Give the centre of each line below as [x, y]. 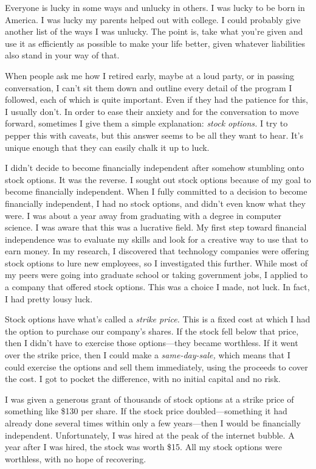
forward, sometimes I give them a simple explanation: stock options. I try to [146, 123]
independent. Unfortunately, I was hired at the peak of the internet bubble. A [150, 435]
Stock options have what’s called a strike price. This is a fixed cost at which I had [158, 319]
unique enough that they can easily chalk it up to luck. [107, 147]
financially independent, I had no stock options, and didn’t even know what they [155, 203]
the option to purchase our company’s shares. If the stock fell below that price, [152, 331]
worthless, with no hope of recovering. [76, 458]
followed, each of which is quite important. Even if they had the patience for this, [156, 99]
